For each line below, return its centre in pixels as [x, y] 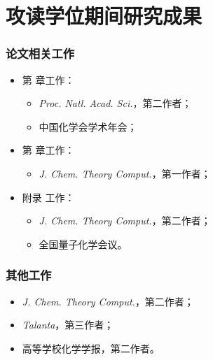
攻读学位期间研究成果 [104, 16]
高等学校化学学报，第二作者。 [91, 348]
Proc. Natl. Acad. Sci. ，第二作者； [115, 103]
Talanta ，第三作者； [68, 325]
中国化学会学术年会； [88, 126]
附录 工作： [48, 197]
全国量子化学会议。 [83, 244]
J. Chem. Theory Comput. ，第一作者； [125, 173]
